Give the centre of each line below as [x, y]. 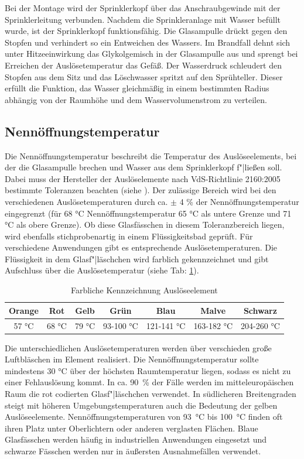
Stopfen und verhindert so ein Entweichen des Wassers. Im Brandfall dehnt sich [148, 42]
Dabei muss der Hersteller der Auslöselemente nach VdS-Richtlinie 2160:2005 [143, 178]
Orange [24, 310]
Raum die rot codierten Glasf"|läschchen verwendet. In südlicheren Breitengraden [151, 393]
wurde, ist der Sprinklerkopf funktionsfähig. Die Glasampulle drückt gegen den [146, 31]
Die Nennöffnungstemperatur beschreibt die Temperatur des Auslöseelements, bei [151, 155]
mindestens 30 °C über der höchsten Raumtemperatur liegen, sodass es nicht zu [148, 370]
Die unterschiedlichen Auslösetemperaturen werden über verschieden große [138, 347]
